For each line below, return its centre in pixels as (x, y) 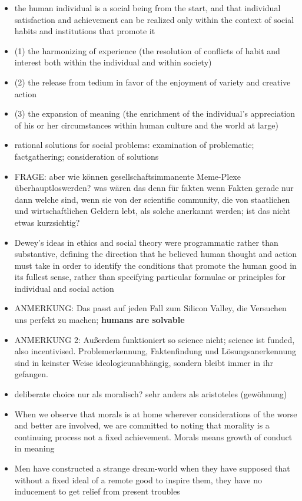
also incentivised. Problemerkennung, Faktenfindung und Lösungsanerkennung (155, 351)
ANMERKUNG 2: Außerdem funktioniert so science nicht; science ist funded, (155, 339)
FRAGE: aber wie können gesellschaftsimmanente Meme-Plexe (127, 176)
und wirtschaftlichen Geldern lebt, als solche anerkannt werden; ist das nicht (152, 211)
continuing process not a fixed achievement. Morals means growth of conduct (153, 436)
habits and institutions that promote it (85, 31)
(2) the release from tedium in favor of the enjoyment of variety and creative (152, 82)
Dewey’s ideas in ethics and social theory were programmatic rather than (146, 242)
